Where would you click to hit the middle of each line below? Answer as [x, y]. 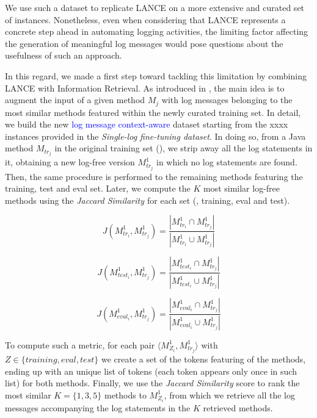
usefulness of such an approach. [64, 55]
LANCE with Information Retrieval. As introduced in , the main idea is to [145, 88]
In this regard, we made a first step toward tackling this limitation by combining [156, 75]
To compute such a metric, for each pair [80, 344]
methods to [125, 395]
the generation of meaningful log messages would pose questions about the [144, 43]
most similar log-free [242, 188]
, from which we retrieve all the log [229, 395]
